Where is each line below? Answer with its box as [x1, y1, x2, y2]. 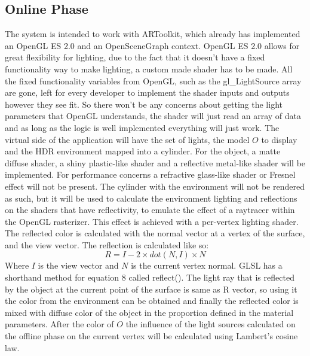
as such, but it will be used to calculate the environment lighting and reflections [5, 191, 297, 204]
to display [261, 133, 297, 145]
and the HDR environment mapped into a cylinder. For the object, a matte [5, 145, 281, 157]
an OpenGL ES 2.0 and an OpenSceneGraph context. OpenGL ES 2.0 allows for [5, 39, 300, 51]
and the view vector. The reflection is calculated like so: [5, 238, 209, 251]
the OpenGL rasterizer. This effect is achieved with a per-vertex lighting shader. [5, 215, 299, 227]
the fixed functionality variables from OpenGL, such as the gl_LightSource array [5, 74, 302, 87]
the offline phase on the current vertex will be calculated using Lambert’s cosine [5, 330, 298, 342]
